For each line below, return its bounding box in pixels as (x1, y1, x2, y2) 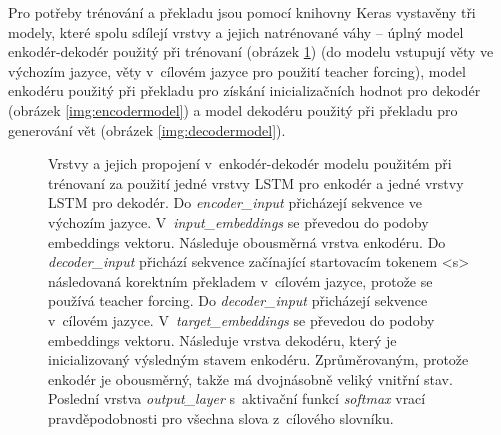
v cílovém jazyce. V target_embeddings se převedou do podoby (48, 309, 435, 330)
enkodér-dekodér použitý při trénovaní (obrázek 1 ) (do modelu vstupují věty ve (8, 41, 494, 62)
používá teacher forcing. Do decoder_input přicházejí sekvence (48, 290, 428, 311)
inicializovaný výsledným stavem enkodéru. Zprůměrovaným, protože (48, 349, 469, 370)
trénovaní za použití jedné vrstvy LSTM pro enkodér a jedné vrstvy (48, 172, 464, 193)
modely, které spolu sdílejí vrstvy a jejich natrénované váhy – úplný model (8, 21, 464, 42)
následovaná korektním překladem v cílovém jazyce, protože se (48, 270, 433, 291)
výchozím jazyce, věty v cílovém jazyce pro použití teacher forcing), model (8, 60, 466, 81)
